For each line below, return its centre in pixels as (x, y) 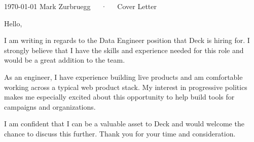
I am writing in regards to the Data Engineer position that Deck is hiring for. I (127, 40)
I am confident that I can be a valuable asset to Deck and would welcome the (124, 124)
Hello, (13, 23)
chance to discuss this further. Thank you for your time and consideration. (120, 133)
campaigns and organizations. (50, 106)
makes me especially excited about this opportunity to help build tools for (119, 97)
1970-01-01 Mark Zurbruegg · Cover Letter (81, 6)
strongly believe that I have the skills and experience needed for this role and (124, 50)
